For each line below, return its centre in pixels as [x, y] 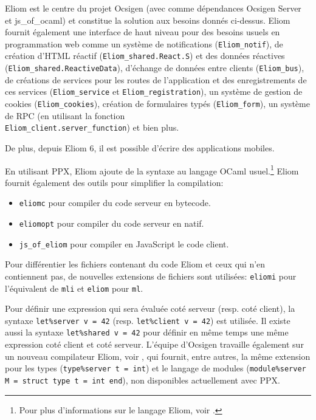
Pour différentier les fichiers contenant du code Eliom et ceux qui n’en [135, 264]
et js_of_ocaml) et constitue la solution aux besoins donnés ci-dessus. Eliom [148, 20]
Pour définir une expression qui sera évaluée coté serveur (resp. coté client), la [150, 308]
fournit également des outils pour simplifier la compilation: [114, 182]
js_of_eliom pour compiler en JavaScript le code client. [124, 243]
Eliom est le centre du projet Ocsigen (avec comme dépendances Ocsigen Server [153, 8]
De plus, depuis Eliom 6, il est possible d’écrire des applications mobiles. [140, 147]
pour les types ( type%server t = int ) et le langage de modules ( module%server [156, 368]
